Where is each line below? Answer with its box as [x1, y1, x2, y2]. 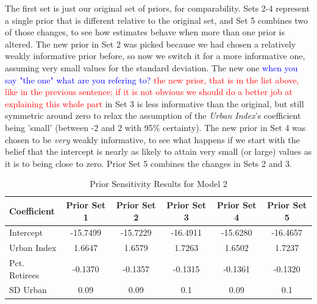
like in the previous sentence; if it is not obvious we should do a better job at [5, 85, 293, 98]
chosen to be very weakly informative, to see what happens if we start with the [5, 133, 300, 146]
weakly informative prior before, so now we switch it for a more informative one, [5, 49, 305, 62]
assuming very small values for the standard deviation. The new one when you [5, 61, 298, 74]
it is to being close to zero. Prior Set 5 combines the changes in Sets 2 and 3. [5, 157, 292, 169]
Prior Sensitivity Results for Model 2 [90, 177, 227, 190]
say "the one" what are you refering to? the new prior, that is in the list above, [5, 73, 299, 86]
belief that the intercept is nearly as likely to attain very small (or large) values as [5, 145, 312, 158]
